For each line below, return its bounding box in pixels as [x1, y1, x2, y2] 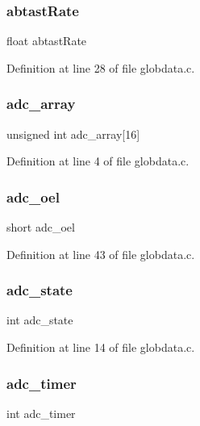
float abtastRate [6, 32, 87, 49]
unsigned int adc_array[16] [6, 125, 140, 142]
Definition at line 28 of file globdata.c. [6, 59, 195, 76]
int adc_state [6, 311, 73, 328]
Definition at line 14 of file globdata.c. [6, 339, 195, 356]
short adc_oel [6, 219, 75, 236]
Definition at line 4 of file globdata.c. [6, 152, 190, 169]
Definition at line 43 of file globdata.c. [6, 245, 195, 262]
